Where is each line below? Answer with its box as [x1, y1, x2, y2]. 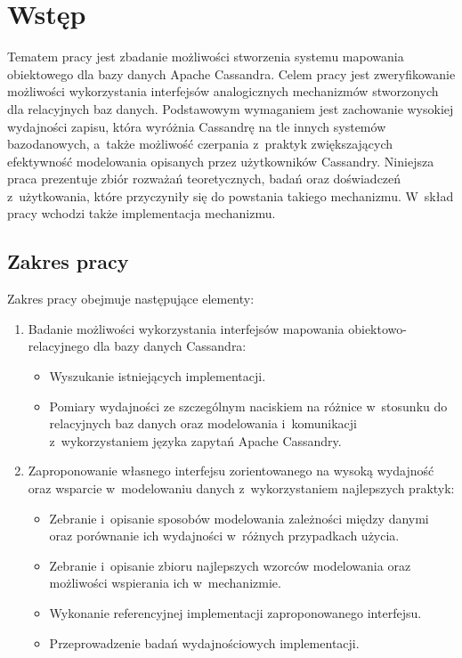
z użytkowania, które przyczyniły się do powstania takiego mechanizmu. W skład [7, 186, 454, 205]
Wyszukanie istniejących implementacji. [49, 367, 266, 386]
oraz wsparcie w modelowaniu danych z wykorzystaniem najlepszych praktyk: [28, 479, 455, 498]
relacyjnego [28, 337, 90, 355]
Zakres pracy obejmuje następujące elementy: [7, 289, 255, 308]
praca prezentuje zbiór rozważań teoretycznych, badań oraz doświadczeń [7, 169, 401, 188]
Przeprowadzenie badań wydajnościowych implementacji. [49, 633, 360, 652]
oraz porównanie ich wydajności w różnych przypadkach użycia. [49, 526, 400, 545]
